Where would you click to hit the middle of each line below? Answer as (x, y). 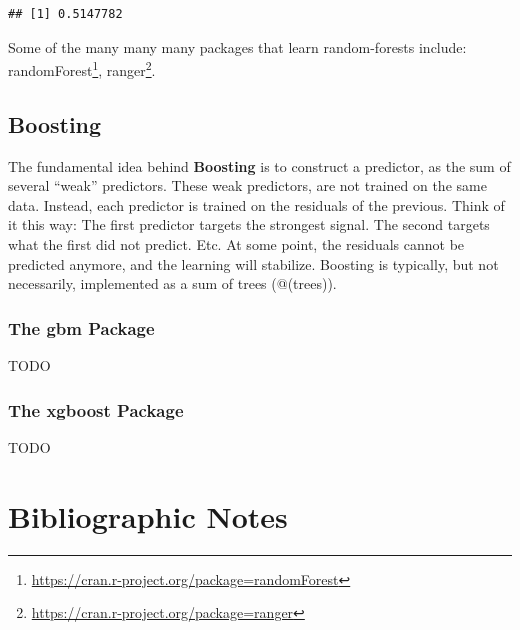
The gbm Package (81, 327)
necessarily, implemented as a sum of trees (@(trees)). (172, 283)
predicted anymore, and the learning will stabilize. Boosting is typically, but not (253, 263)
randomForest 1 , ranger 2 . (82, 68)
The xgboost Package (96, 409)
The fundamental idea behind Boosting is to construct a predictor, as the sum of (259, 165)
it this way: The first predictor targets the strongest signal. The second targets (249, 224)
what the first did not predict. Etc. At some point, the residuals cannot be (236, 244)
